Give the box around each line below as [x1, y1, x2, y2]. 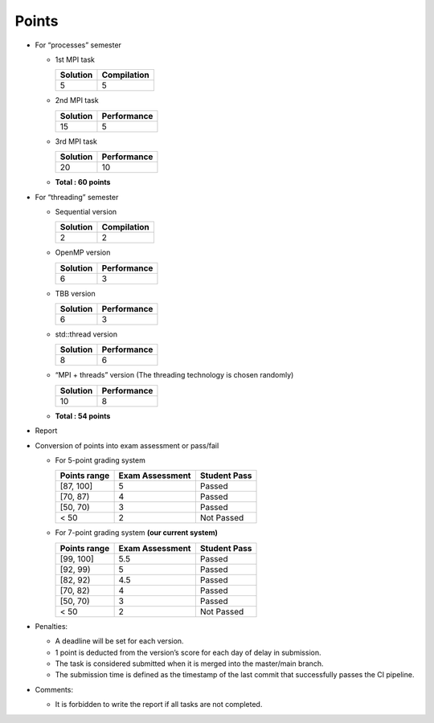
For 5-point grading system [55, 455, 146, 465]
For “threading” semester [35, 192, 119, 202]
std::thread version [55, 329, 118, 339]
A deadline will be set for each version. [55, 636, 184, 646]
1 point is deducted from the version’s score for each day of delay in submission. [55, 647, 321, 657]
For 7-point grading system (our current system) [55, 528, 219, 537]
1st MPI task [55, 55, 96, 64]
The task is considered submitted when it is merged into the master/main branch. [55, 659, 324, 668]
